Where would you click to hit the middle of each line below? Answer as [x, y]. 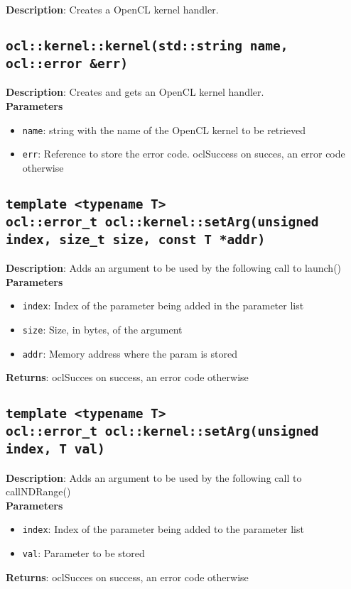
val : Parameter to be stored [83, 553]
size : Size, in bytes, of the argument [102, 329]
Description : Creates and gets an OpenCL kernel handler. [135, 92]
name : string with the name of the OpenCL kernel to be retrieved [164, 130]
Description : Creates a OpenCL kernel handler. [112, 9]
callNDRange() [38, 491]
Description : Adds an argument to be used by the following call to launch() [174, 268]
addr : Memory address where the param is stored [130, 353]
